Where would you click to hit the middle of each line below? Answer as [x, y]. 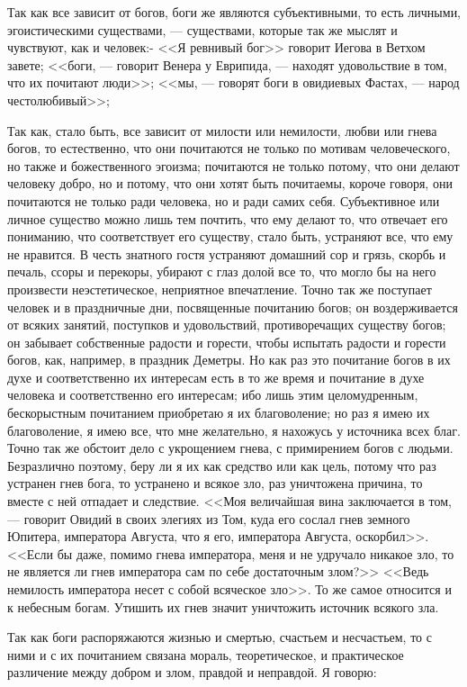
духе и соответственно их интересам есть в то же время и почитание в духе [216, 377]
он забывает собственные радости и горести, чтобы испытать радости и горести [227, 342]
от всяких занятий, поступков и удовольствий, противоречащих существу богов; [227, 325]
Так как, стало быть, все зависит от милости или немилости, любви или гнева [222, 130]
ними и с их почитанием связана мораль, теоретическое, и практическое [206, 654]
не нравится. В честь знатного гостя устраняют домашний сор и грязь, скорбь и [227, 253]
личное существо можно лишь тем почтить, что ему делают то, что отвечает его [228, 218]
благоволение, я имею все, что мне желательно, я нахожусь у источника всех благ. [234, 430]
